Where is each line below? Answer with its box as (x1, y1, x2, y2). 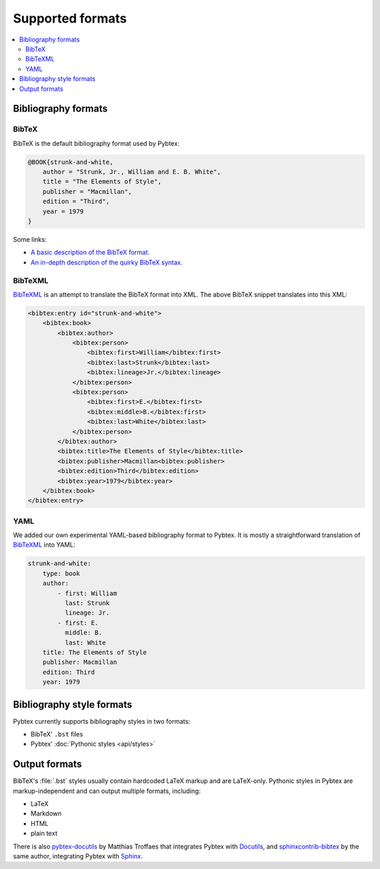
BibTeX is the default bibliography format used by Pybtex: (13, 139, 179, 147)
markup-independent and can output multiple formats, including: (13, 787, 201, 795)
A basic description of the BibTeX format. (30, 248, 151, 257)
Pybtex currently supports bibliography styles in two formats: (13, 717, 191, 725)
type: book (42, 569, 80, 577)
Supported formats (13, 11, 127, 26)
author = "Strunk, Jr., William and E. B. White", (42, 168, 221, 176)
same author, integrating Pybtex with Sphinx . (13, 852, 144, 861)
